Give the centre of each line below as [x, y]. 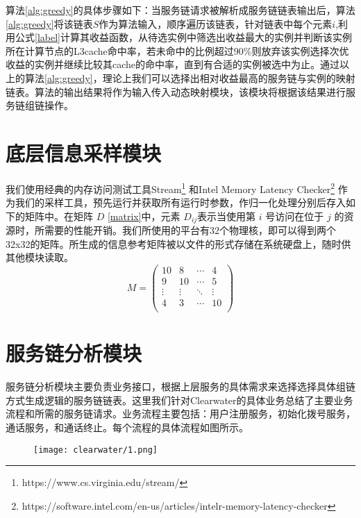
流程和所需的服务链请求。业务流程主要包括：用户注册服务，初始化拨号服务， [180, 413]
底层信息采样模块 [84, 152]
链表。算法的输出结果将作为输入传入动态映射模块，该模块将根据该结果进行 [176, 91]
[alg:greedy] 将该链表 [49, 23]
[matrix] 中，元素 [144, 216]
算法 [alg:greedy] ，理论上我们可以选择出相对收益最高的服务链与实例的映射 [190, 77]
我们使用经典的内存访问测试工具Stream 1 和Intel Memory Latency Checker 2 [170, 187]
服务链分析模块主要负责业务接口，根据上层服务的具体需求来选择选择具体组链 [180, 386]
